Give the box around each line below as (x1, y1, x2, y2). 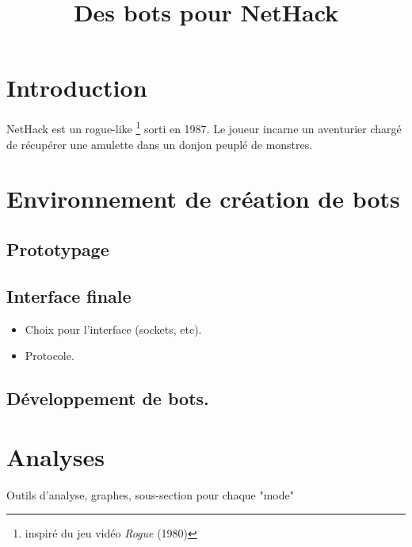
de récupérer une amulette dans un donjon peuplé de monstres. (6, 136, 313, 152)
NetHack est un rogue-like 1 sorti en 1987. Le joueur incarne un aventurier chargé (6, 118, 402, 136)
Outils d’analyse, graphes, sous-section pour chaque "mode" (6, 486, 294, 503)
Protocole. (25, 347, 74, 364)
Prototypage (6, 236, 109, 261)
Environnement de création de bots (6, 182, 400, 215)
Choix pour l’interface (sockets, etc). (25, 320, 202, 337)
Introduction (6, 71, 147, 104)
